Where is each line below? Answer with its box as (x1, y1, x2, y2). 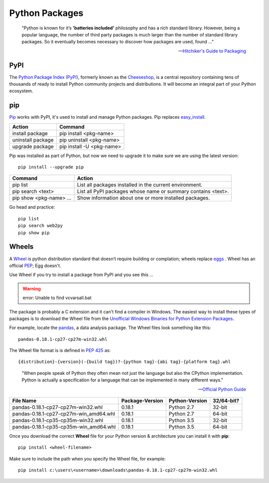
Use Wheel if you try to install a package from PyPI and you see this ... (9, 272, 154, 278)
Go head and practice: (9, 204, 55, 210)
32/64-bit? (212, 397, 240, 404)
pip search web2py (18, 223, 63, 229)
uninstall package (12, 136, 54, 143)
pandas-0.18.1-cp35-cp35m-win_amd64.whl (12, 424, 116, 431)
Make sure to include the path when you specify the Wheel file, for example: (9, 456, 166, 462)
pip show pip (18, 230, 50, 235)
